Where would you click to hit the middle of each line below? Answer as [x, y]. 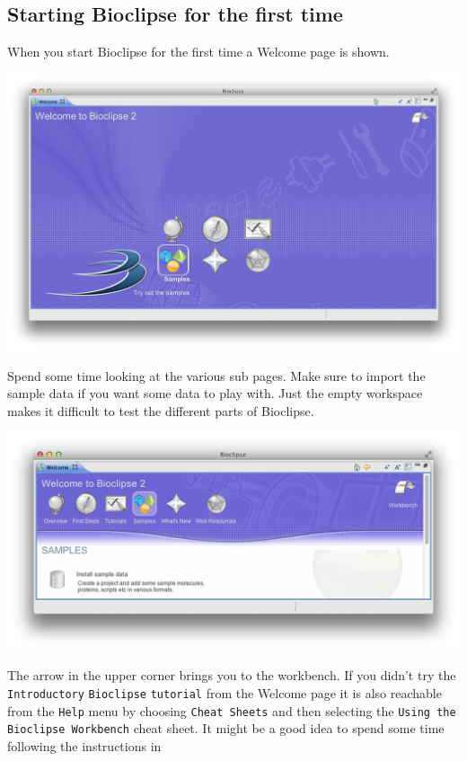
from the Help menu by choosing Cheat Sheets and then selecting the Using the [232, 710]
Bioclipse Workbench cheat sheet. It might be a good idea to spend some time [226, 728]
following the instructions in [84, 745]
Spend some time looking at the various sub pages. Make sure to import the [216, 375]
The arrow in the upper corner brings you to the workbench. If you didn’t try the [232, 675]
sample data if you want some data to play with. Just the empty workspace [215, 393]
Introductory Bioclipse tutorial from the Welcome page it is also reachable [225, 692]
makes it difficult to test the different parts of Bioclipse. [161, 410]
